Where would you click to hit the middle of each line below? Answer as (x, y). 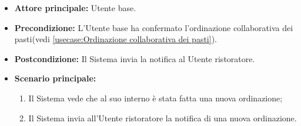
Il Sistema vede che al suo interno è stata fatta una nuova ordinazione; (155, 98)
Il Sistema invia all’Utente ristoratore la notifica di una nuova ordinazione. (163, 118)
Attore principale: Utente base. (75, 8)
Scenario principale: (55, 78)
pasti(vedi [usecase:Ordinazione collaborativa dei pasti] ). (116, 39)
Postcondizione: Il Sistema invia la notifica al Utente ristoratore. (135, 58)
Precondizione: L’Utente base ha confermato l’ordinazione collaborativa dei (154, 27)
